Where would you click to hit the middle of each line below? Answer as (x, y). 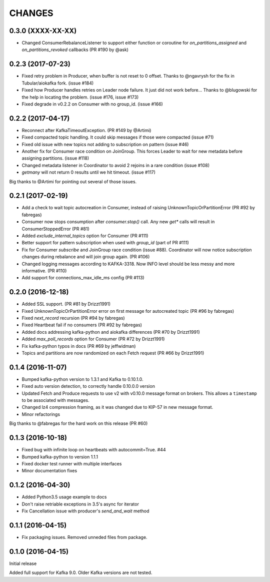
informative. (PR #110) (44, 271)
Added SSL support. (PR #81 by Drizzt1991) (66, 304)
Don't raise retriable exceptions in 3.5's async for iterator (80, 504)
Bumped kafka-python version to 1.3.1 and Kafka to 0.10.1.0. (82, 379)
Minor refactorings (41, 414)
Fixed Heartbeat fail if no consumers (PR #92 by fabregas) (82, 325)
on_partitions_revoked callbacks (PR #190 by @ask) (75, 50)
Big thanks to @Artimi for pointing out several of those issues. (73, 181)
